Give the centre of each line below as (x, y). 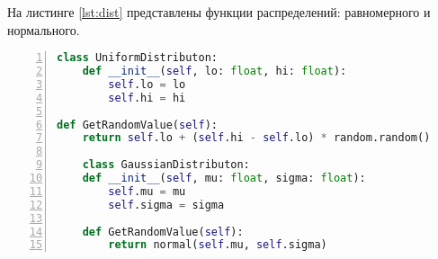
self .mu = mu (147, 191)
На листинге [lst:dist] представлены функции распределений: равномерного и (219, 12)
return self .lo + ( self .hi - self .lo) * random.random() (256, 138)
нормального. (44, 29)
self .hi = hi (147, 98)
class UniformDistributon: (137, 58)
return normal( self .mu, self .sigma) (218, 245)
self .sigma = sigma (166, 205)
